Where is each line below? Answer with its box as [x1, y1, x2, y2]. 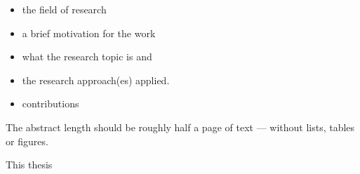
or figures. [6, 133, 48, 148]
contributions [22, 96, 79, 111]
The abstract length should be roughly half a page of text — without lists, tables [6, 119, 355, 134]
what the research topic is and [22, 49, 152, 64]
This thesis [6, 157, 53, 172]
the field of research [22, 2, 107, 16]
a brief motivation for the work [22, 25, 156, 40]
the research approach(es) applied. [22, 72, 170, 87]
